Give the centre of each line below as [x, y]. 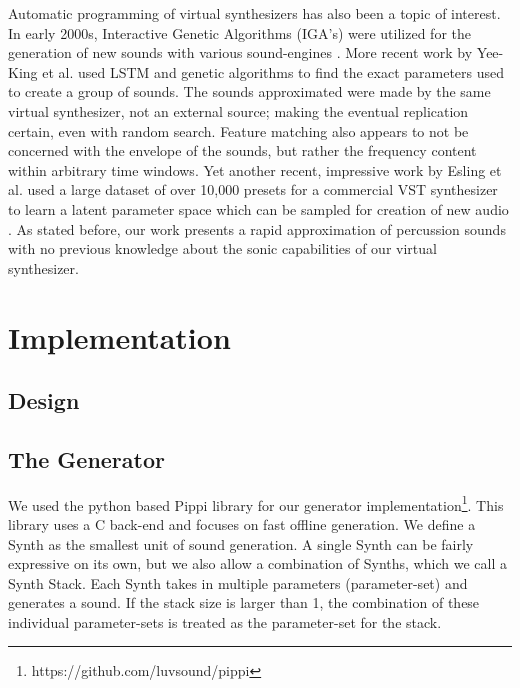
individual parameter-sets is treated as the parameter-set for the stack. [225, 621]
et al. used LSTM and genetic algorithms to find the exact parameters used [273, 71]
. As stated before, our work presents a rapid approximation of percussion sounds [257, 228]
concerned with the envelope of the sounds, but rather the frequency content [242, 150]
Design [44, 400]
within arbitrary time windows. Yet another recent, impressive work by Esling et [255, 169]
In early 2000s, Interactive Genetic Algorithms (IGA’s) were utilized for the [239, 32]
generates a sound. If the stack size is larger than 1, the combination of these [244, 602]
